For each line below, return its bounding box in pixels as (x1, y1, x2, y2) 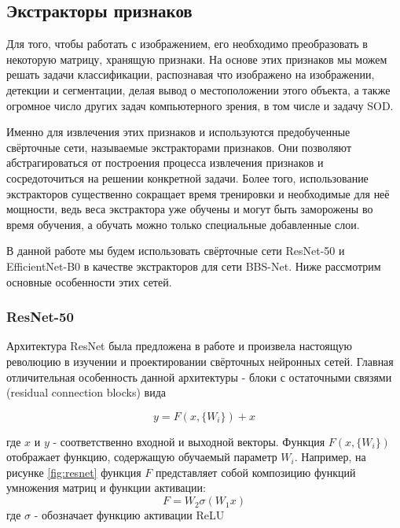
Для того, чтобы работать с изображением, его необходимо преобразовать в (6, 35, 368, 52)
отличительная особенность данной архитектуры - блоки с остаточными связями (6, 368, 392, 385)
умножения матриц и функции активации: (6, 479, 206, 496)
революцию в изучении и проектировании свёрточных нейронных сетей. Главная (6, 353, 394, 369)
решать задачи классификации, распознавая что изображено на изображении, (6, 66, 375, 83)
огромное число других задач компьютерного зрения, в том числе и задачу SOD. (6, 97, 394, 113)
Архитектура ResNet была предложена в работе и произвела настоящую (6, 338, 352, 354)
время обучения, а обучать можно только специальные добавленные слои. (6, 216, 360, 232)
